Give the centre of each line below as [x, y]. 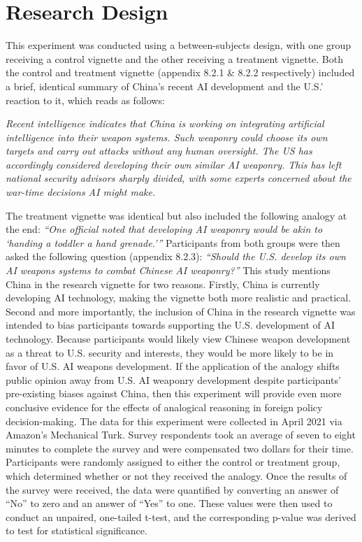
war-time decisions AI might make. [81, 192]
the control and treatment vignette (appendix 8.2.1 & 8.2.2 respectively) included [180, 72]
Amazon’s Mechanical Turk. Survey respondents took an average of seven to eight [181, 435]
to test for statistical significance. [77, 530]
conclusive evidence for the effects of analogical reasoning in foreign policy [164, 407]
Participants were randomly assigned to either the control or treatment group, [173, 462]
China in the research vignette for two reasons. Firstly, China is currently [163, 284]
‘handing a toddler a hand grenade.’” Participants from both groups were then [173, 242]
